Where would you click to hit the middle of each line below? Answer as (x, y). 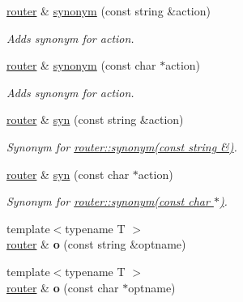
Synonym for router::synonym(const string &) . (122, 146)
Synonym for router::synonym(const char (108, 201)
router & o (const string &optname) (96, 244)
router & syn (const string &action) (95, 119)
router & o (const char (63, 287)
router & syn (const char (68, 174)
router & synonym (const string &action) (109, 11)
